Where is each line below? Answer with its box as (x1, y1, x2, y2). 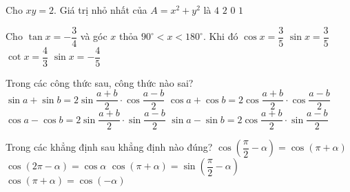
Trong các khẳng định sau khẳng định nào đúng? (6, 140, 213, 154)
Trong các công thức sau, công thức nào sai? (6, 75, 194, 89)
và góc (80, 29, 107, 43)
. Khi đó (203, 29, 238, 43)
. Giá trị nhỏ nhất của (54, 3, 147, 17)
